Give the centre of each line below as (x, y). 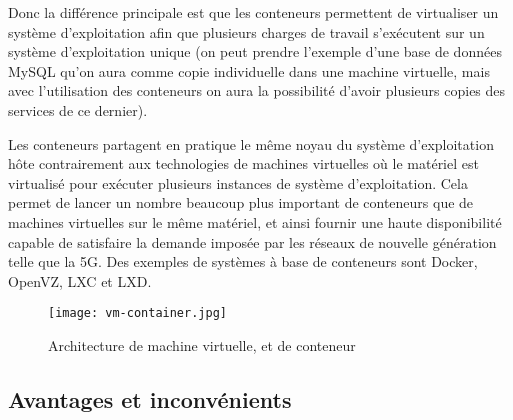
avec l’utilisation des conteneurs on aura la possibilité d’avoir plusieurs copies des (257, 90)
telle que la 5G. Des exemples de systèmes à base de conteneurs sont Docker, (243, 261)
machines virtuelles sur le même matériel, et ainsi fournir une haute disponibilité (255, 221)
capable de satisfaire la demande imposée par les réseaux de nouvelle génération (252, 241)
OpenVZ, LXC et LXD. (80, 280)
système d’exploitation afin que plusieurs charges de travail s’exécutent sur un (246, 31)
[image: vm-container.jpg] (137, 313)
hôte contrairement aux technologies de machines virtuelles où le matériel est (243, 163)
